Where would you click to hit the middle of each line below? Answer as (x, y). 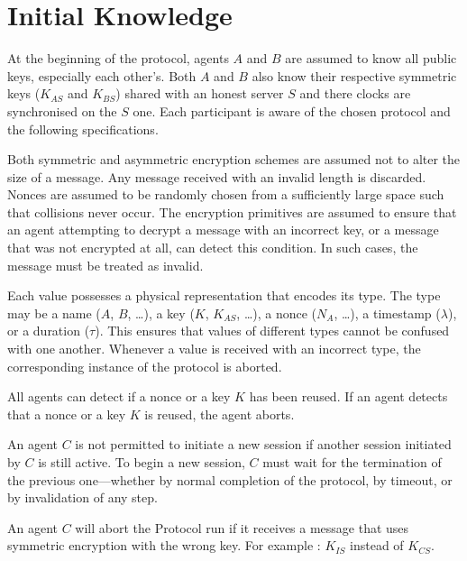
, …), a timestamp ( (387, 313)
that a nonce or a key (67, 414)
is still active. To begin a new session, (142, 462)
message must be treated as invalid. (105, 265)
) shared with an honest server (200, 93)
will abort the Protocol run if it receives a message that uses (242, 527)
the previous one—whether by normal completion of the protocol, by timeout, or (230, 479)
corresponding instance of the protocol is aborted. (145, 366)
